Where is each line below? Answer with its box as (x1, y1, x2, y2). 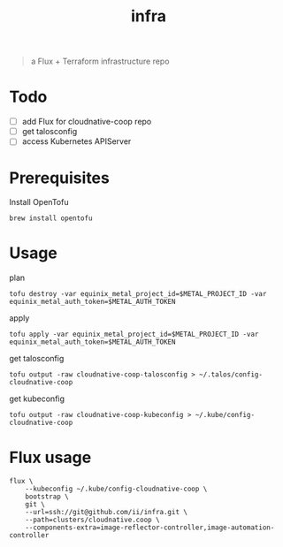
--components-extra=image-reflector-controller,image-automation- (25, 523, 275, 532)
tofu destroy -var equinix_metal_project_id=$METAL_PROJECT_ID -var (9, 290, 267, 299)
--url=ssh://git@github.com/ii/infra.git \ (25, 508, 188, 517)
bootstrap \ (25, 492, 69, 501)
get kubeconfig (9, 393, 65, 404)
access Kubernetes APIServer (21, 136, 132, 147)
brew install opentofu (9, 214, 93, 223)
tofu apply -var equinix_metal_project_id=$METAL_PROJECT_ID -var (9, 330, 259, 339)
